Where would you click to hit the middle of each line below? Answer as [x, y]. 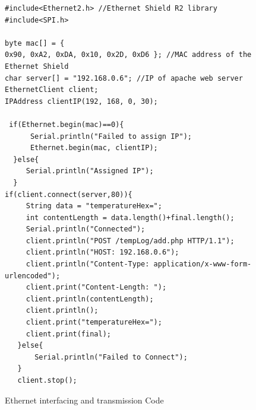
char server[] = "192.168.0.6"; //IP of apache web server [124, 78]
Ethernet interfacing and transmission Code [84, 400]
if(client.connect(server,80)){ [69, 194]
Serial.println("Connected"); [86, 229]
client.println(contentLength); [90, 299]
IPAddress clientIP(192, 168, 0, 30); [81, 101]
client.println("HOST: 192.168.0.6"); [102, 252]
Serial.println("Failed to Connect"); [111, 357]
